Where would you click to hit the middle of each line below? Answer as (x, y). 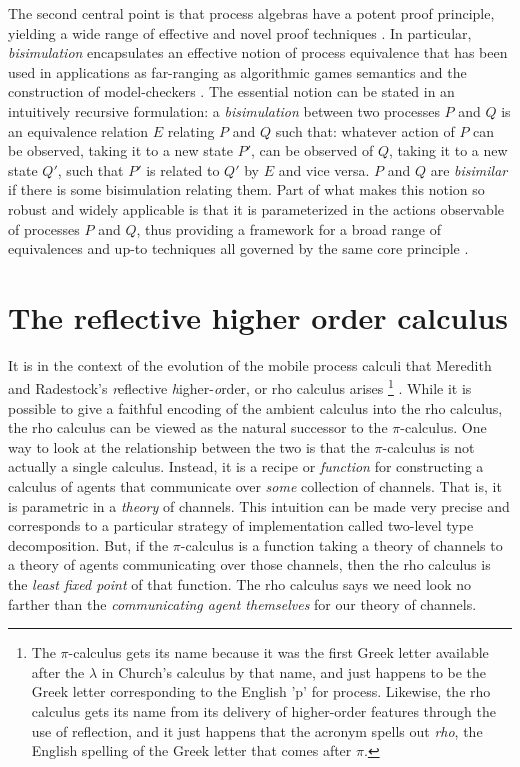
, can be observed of (312, 150)
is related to (183, 169)
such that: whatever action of (365, 130)
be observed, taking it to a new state (120, 150)
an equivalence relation (78, 130)
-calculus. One (443, 427)
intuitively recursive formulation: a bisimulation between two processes (224, 110)
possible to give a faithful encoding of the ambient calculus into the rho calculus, (255, 407)
